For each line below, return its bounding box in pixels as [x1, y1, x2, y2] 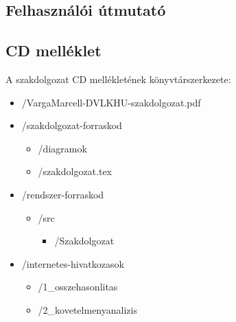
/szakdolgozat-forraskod [21, 118, 122, 133]
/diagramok [38, 141, 87, 155]
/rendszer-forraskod [21, 187, 104, 201]
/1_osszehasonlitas [38, 279, 118, 294]
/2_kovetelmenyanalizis [38, 302, 137, 317]
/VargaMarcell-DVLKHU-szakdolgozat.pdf [21, 95, 201, 109]
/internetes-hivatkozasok [21, 256, 124, 271]
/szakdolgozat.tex [38, 164, 113, 179]
